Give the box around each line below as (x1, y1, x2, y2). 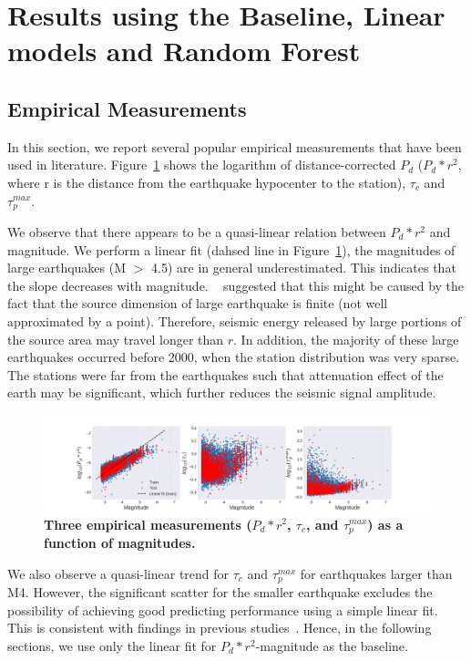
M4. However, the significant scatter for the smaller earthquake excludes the (7, 583, 433, 602)
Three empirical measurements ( (44, 514, 252, 533)
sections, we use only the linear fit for (7, 635, 217, 655)
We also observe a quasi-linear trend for (7, 563, 230, 583)
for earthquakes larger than (300, 563, 453, 583)
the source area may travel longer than (7, 329, 224, 348)
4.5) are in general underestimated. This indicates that (151, 258, 456, 277)
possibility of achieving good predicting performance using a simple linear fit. (7, 600, 438, 619)
